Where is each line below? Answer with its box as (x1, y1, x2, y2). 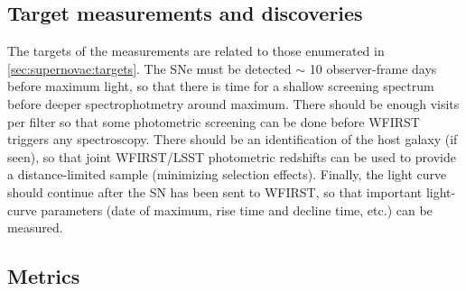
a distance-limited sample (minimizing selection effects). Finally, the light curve (7, 165, 447, 184)
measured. (7, 218, 63, 237)
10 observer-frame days (309, 59, 437, 77)
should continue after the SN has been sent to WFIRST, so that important (7, 182, 423, 201)
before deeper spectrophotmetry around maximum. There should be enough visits (7, 94, 460, 113)
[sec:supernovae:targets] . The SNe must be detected (7, 59, 292, 77)
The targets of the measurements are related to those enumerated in (7, 41, 385, 60)
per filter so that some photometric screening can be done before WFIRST (7, 112, 420, 131)
